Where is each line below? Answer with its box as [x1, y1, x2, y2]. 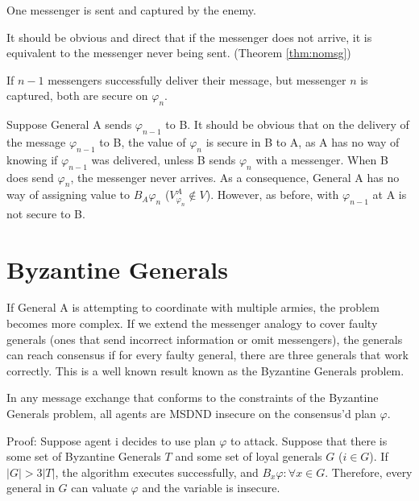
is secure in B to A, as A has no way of [205, 133, 400, 150]
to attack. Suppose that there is [230, 432, 388, 449]
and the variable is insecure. [142, 479, 280, 496]
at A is [372, 186, 407, 203]
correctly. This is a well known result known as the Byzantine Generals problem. [6, 362, 404, 379]
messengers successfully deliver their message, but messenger [48, 71, 346, 88]
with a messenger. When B [255, 151, 388, 168]
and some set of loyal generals [175, 448, 322, 465]
